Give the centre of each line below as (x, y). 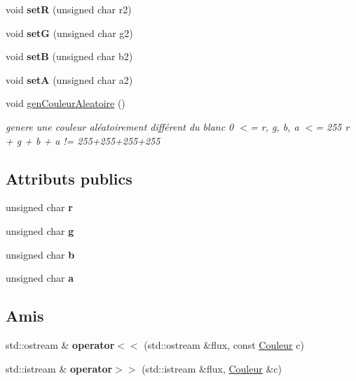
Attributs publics (69, 178)
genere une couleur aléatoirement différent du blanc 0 (120, 126)
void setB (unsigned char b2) (69, 56)
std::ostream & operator (60, 344)
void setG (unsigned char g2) (69, 33)
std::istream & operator (59, 368)
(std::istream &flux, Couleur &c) (212, 368)
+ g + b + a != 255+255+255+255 (83, 140)
